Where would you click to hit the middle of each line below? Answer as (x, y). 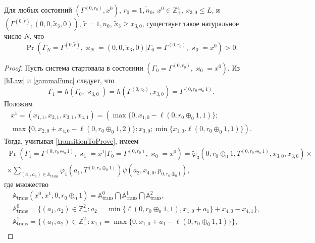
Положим (18, 104)
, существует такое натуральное (191, 23)
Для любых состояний (38, 10)
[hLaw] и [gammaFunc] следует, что (59, 80)
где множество (26, 184)
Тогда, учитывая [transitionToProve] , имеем (71, 140)
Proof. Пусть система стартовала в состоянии (74, 67)
